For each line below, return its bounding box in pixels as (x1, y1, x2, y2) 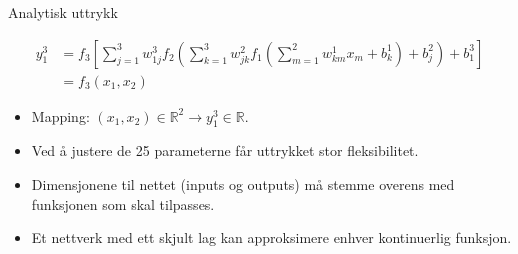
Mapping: (31, 105, 90, 126)
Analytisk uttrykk (8, 2, 118, 22)
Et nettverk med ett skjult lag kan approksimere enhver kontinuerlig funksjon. (31, 227, 512, 248)
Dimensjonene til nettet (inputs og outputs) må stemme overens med (31, 174, 455, 195)
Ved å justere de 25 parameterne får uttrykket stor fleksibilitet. (31, 140, 419, 161)
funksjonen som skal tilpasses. (31, 193, 215, 214)
